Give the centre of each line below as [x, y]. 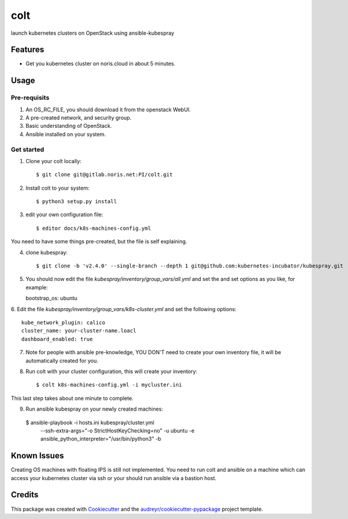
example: [37, 287]
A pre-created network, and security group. [79, 118]
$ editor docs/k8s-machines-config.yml [94, 228]
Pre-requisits [30, 98]
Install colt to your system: [57, 188]
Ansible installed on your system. [66, 134]
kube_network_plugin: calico [63, 323]
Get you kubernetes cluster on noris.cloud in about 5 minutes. [101, 64]
